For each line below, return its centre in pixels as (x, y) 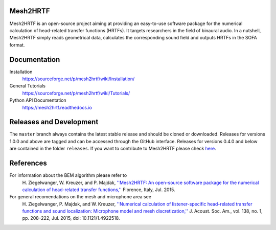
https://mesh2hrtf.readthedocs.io (57, 107)
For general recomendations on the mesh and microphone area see (80, 197)
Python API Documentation (38, 100)
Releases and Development (54, 122)
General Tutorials (28, 86)
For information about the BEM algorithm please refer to (68, 175)
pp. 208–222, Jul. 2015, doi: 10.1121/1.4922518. (71, 218)
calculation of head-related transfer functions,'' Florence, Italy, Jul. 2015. (99, 190)
